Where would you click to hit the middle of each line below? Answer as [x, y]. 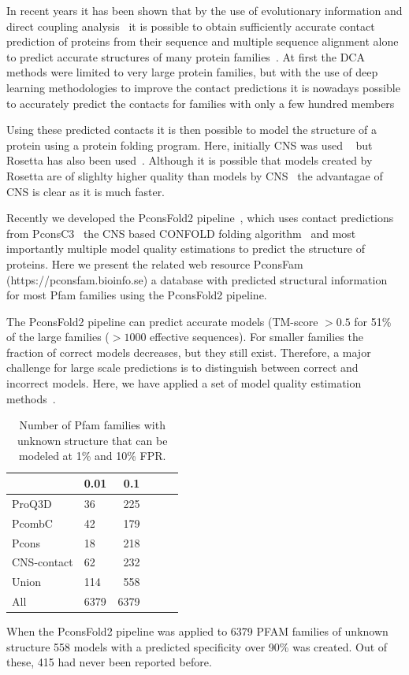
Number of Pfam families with [92, 425]
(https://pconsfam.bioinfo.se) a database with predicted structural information [197, 279]
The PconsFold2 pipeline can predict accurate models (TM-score [162, 321]
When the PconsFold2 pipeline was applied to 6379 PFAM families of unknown [197, 631]
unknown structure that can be [93, 440]
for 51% [373, 321]
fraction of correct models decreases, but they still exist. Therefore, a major [189, 352]
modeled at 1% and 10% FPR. [92, 456]
